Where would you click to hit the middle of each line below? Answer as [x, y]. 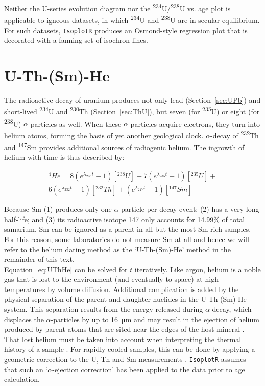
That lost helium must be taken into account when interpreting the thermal [123, 339]
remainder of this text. [39, 259]
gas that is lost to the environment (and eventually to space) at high [111, 279]
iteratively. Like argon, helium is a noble [198, 269]
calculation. [22, 379]
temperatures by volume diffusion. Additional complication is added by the [122, 289]
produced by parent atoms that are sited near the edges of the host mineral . [124, 329]
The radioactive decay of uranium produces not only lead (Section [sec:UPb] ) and [132, 99]
